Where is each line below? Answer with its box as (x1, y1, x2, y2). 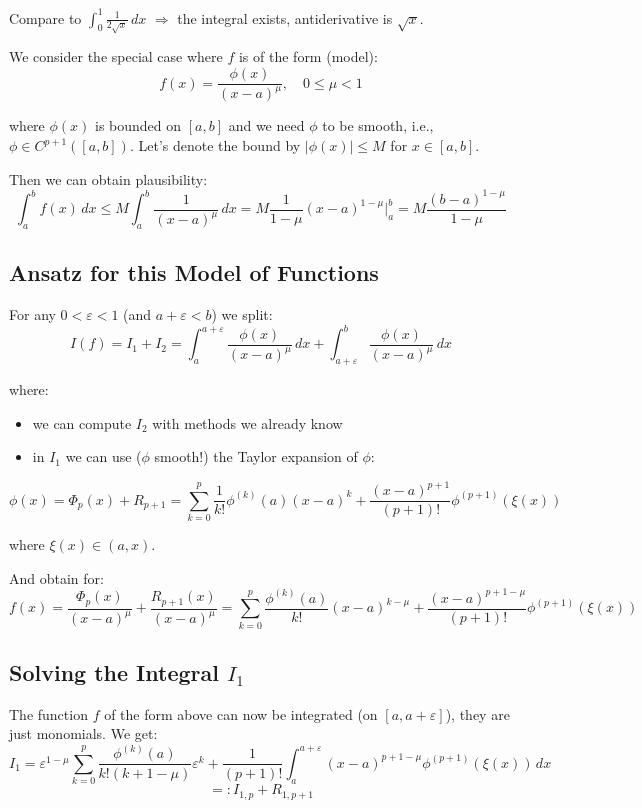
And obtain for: (9, 567, 104, 588)
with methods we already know (152, 412, 343, 433)
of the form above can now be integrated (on (104, 703, 378, 724)
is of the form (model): (238, 46, 378, 67)
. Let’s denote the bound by (129, 135, 301, 156)
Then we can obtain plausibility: (9, 168, 208, 189)
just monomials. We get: (9, 723, 158, 744)
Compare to (9, 7, 82, 28)
